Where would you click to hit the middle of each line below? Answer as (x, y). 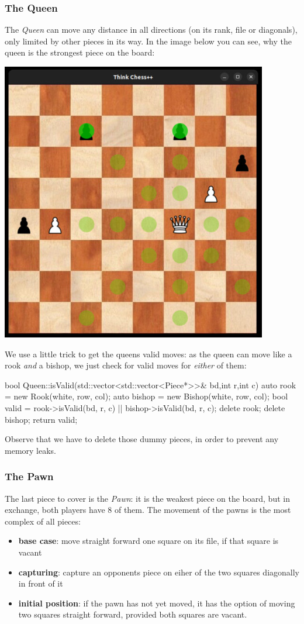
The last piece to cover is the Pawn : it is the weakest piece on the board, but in (147, 498)
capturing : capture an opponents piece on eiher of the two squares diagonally (159, 572)
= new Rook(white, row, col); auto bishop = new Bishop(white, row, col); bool (146, 396)
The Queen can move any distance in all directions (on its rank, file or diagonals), (151, 30)
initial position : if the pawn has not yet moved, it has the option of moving (157, 603)
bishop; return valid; (41, 419)
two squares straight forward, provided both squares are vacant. (133, 614)
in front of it (41, 583)
